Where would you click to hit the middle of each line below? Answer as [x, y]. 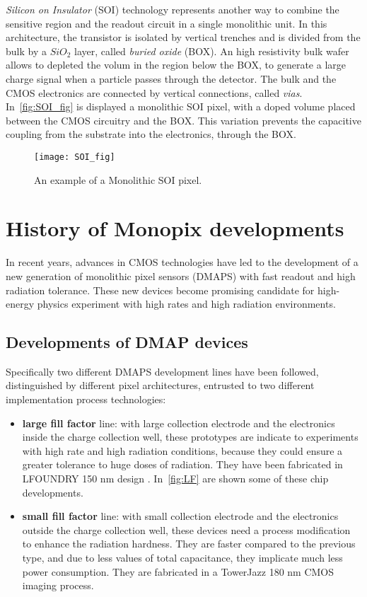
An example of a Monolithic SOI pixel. [118, 179]
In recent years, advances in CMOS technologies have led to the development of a [182, 262]
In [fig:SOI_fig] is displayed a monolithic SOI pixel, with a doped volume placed [181, 106]
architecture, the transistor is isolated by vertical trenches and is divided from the [183, 37]
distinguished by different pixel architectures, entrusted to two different [160, 385]
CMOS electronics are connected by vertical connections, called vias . [154, 92]
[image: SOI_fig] [75, 157]
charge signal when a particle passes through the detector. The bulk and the [171, 78]
